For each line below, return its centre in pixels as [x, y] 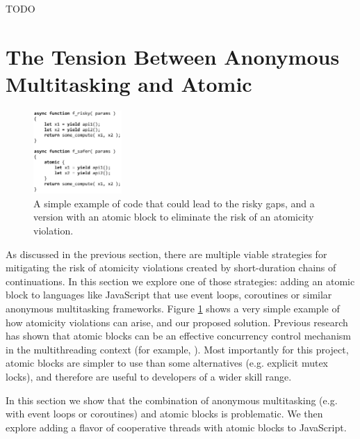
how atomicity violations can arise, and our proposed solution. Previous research [177, 322]
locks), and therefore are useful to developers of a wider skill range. [149, 376]
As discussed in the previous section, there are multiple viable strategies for [166, 254]
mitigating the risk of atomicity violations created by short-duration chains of [171, 268]
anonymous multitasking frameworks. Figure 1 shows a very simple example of [173, 309]
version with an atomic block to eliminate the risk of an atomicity [174, 217]
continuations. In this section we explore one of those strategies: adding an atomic [180, 281]
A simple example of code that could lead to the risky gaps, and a [174, 203]
